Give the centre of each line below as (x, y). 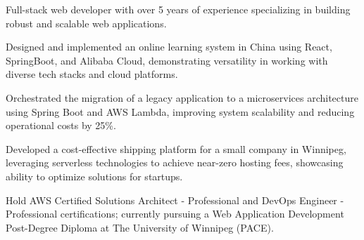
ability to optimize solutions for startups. (94, 176)
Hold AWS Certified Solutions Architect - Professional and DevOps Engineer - (175, 200)
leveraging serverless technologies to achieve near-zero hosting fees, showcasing (175, 162)
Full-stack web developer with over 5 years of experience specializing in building (178, 9)
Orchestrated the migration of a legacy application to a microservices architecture (182, 97)
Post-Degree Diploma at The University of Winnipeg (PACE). (140, 227)
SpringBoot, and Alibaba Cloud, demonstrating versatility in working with (167, 60)
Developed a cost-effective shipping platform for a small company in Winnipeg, (176, 148)
